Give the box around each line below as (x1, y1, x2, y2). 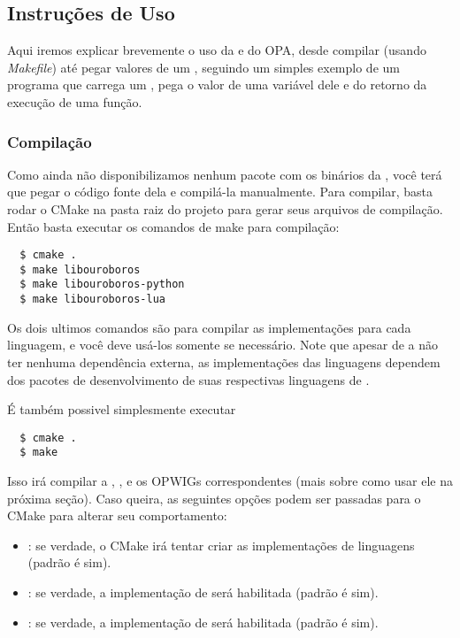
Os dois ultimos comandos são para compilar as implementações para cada (7, 318, 411, 336)
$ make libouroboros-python (19, 278, 185, 291)
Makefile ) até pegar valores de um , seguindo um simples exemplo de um (7, 58, 400, 76)
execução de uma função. (7, 92, 142, 111)
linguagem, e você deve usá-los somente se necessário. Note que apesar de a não (7, 335, 439, 354)
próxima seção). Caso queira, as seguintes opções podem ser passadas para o (7, 488, 421, 507)
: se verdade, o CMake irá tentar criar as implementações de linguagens (27, 535, 415, 554)
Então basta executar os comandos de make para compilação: (7, 217, 340, 235)
